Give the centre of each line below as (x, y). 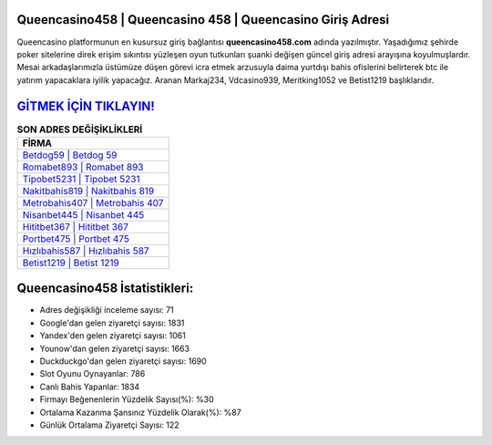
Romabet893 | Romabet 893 (83, 167)
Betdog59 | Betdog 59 (70, 155)
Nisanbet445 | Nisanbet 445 (83, 214)
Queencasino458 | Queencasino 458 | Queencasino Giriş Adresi (203, 20)
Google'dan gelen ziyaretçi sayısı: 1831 (112, 323)
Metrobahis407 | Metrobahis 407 (93, 202)
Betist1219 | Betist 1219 (71, 263)
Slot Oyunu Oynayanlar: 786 (92, 374)
